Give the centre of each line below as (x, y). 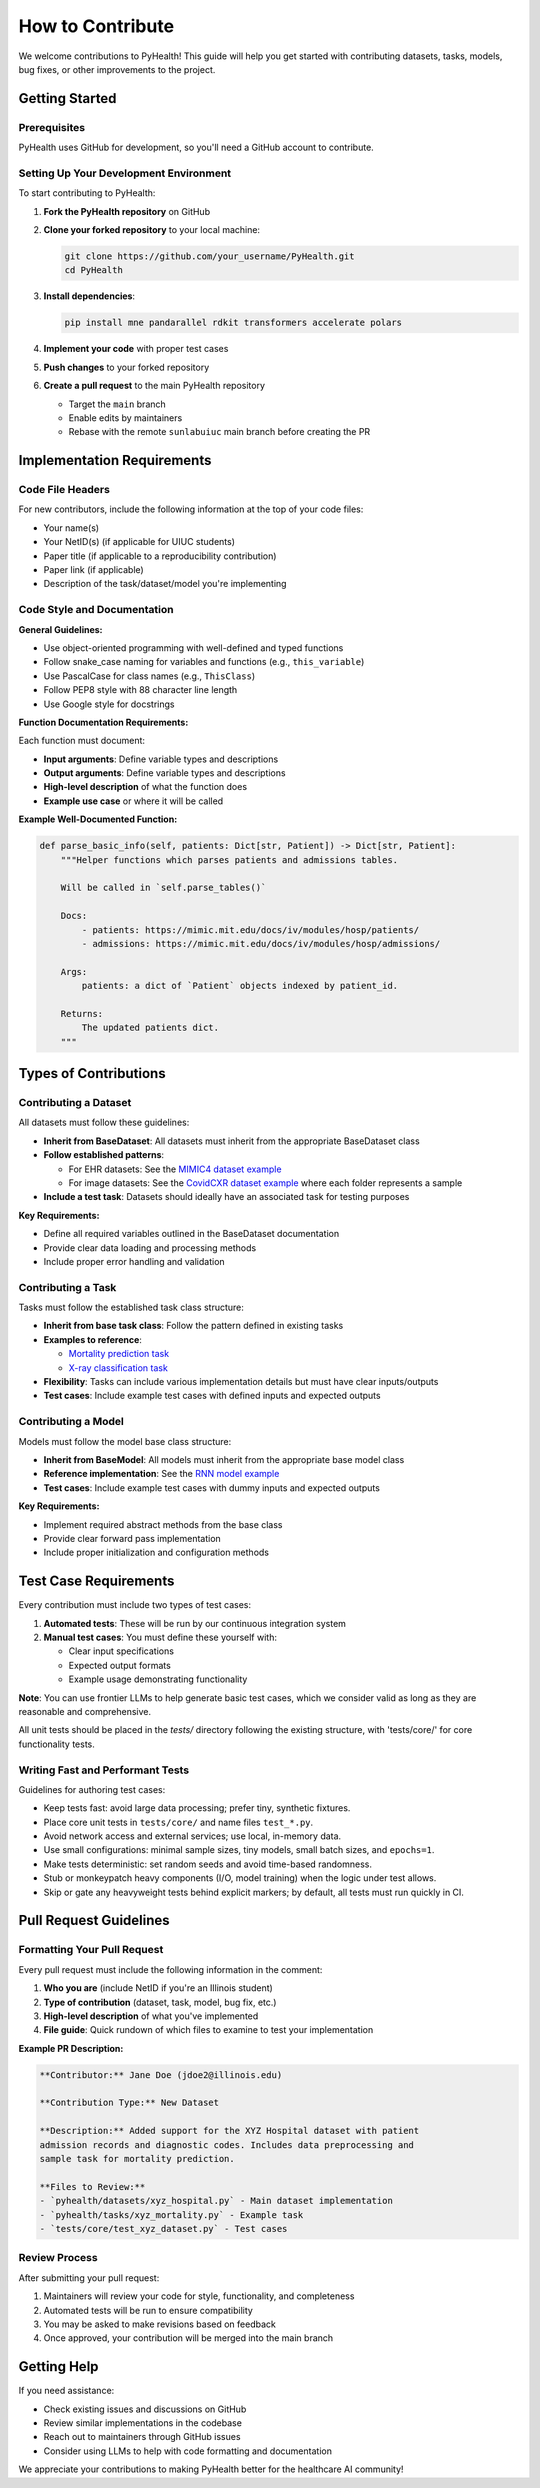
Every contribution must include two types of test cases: (135, 1605)
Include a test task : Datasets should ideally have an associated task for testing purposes (226, 1197)
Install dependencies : (89, 296)
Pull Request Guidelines (94, 1920)
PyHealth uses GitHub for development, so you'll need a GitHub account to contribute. (196, 147)
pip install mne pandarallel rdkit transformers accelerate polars (233, 323)
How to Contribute (96, 26)
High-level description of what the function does (145, 787)
